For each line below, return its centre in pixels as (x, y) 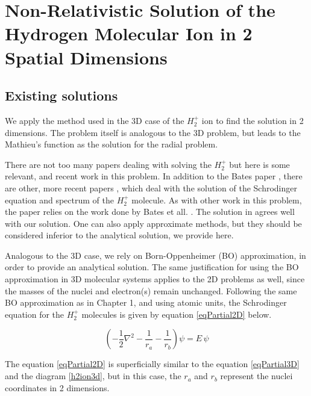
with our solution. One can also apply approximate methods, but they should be (153, 223)
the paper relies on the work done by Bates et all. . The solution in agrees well (150, 212)
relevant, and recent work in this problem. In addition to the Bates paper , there (154, 176)
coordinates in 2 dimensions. (57, 387)
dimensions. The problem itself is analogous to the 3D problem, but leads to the (153, 132)
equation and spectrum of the (59, 200)
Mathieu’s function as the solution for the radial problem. (112, 144)
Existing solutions (61, 95)
